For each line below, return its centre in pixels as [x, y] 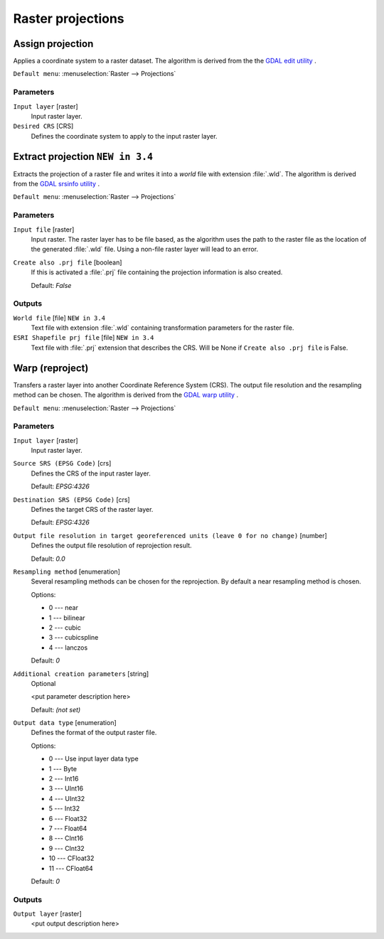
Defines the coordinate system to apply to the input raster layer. [124, 136]
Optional [43, 683]
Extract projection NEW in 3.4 [83, 156]
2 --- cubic [65, 627]
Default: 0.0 [48, 559]
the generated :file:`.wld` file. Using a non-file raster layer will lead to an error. [145, 249]
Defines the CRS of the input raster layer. [91, 473]
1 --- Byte [63, 768]
